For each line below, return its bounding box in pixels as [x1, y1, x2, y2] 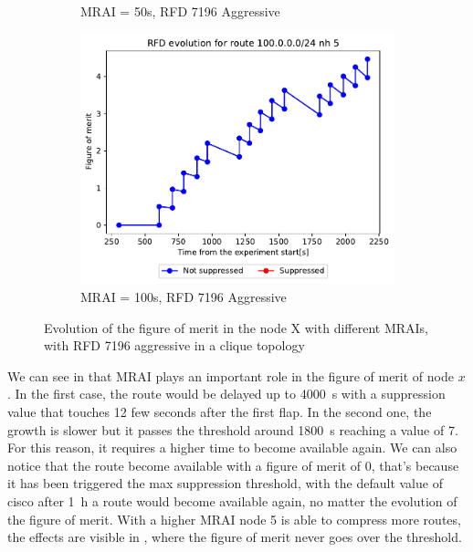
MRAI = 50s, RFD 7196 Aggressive [80, 2, 280, 20]
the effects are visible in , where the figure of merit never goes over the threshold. [7, 527, 462, 547]
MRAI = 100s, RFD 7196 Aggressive [80, 286, 287, 306]
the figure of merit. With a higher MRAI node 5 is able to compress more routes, [7, 509, 461, 528]
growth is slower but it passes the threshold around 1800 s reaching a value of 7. [7, 420, 458, 439]
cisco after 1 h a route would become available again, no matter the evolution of [7, 491, 457, 510]
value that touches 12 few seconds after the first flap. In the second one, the [7, 401, 432, 421]
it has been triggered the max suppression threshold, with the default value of [7, 474, 443, 493]
